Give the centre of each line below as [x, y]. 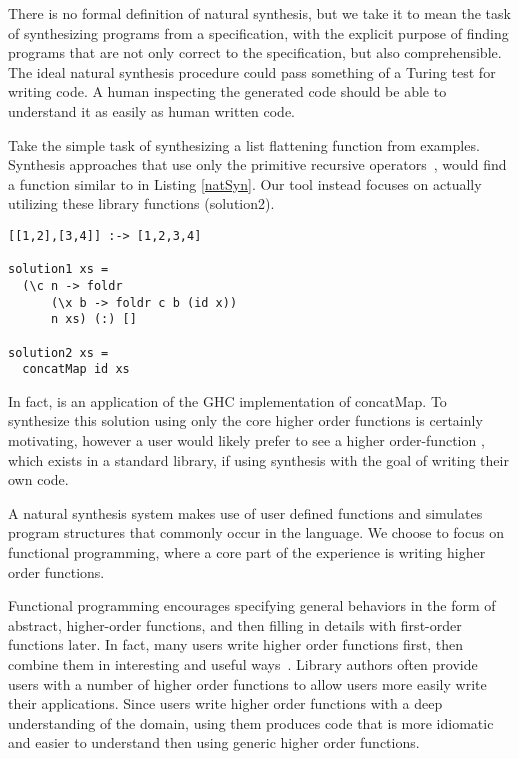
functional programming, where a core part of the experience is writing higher [247, 552]
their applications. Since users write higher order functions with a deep [225, 703]
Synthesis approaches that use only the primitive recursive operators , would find [257, 164]
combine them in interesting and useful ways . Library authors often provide [243, 663]
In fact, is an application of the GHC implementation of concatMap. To [227, 400]
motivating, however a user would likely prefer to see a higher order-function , [246, 440]
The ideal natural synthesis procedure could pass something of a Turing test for [252, 71]
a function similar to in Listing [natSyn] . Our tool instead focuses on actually [245, 183]
